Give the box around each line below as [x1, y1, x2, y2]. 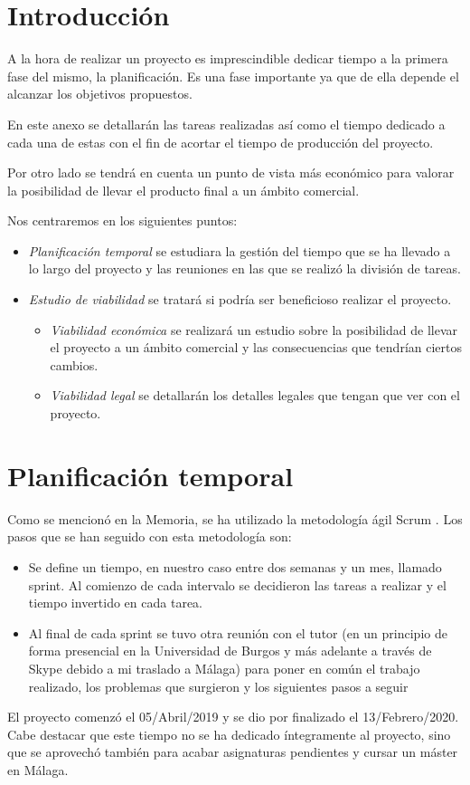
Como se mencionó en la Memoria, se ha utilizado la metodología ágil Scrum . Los [7, 509, 463, 528]
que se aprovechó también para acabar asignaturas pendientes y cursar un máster [7, 742, 458, 761]
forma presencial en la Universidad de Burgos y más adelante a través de [28, 641, 432, 660]
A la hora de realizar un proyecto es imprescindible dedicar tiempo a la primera [7, 49, 448, 68]
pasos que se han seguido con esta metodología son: [7, 527, 292, 546]
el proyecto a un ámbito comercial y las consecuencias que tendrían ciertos [50, 338, 462, 357]
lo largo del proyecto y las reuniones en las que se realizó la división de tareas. [28, 259, 461, 278]
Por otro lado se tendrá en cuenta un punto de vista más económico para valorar [7, 163, 455, 182]
